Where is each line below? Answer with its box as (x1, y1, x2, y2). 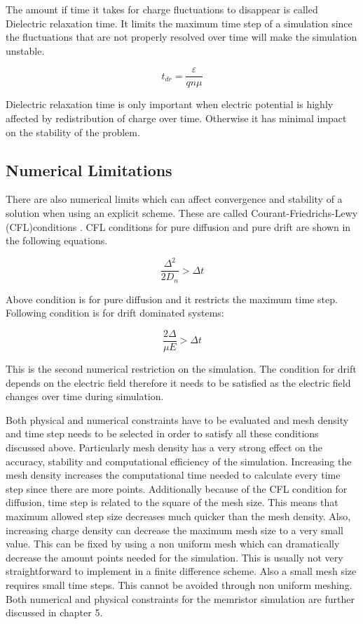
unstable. (6, 43, 45, 58)
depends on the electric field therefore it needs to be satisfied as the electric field (6, 375, 351, 390)
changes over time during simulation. (6, 389, 164, 404)
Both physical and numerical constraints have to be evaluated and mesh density (6, 412, 349, 427)
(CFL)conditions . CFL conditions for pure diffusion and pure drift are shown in (6, 219, 351, 234)
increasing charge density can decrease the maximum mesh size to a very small (6, 522, 343, 537)
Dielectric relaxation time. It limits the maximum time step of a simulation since (6, 15, 352, 30)
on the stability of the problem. (6, 124, 140, 139)
